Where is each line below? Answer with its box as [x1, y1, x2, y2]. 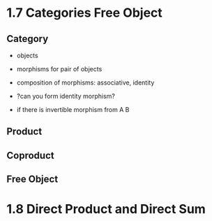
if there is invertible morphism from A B [16, 106, 130, 113]
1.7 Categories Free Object [6, 5, 163, 21]
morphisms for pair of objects [16, 65, 103, 73]
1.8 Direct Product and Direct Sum [6, 201, 206, 218]
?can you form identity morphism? [16, 92, 116, 100]
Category [6, 33, 49, 45]
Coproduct [6, 149, 54, 162]
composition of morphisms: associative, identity [16, 78, 155, 87]
